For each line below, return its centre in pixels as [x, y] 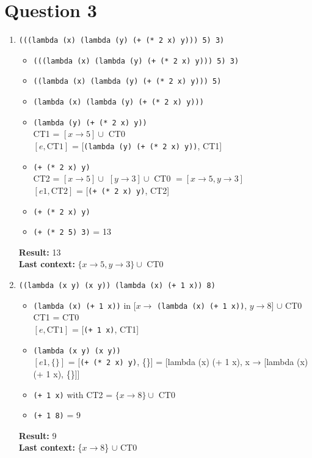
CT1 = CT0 [56, 317]
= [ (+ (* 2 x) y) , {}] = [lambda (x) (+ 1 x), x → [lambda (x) [188, 362]
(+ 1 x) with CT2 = [73, 394]
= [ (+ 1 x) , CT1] [105, 329]
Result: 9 [38, 435]
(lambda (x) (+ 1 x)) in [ [85, 305]
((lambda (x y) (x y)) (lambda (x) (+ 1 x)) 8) [117, 286]
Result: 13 [40, 252]
